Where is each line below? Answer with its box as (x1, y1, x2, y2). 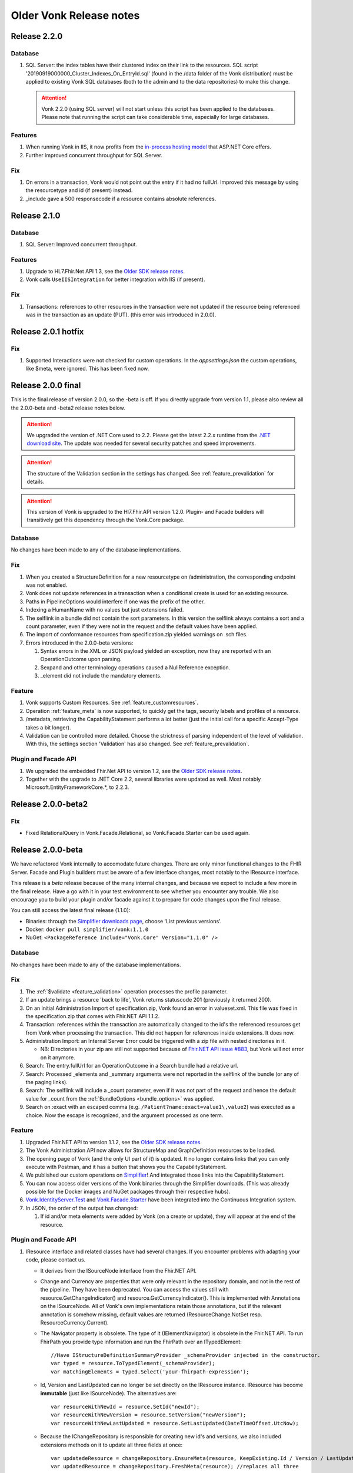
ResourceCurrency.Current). (40, 1319, 109, 1326)
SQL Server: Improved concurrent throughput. (25, 240, 138, 247)
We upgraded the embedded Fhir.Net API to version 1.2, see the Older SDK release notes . (25, 767, 242, 774)
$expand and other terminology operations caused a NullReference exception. (40, 663, 231, 671)
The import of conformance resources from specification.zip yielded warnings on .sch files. (25, 631, 248, 638)
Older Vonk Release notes (11, 9, 140, 22)
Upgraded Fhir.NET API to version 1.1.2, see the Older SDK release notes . (25, 1138, 202, 1145)
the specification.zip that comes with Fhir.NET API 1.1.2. (25, 1012, 160, 1019)
